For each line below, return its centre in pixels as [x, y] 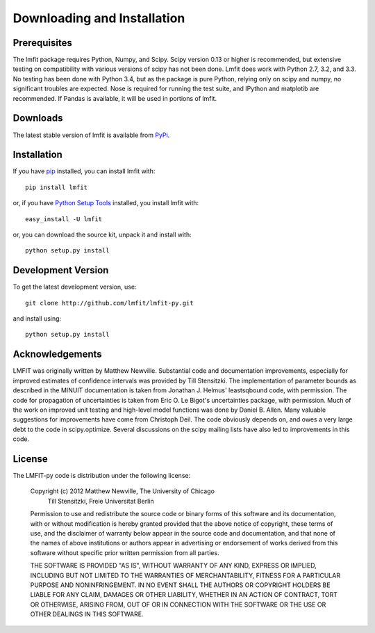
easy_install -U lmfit [64, 219]
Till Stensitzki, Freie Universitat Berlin [101, 501]
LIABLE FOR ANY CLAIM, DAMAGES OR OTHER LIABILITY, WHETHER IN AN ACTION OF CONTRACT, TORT [184, 595]
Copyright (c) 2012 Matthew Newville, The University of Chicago [123, 491]
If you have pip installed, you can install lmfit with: [84, 171]
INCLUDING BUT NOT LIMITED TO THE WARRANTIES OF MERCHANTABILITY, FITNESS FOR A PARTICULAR [185, 575]
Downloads [38, 118]
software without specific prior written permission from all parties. [125, 552]
